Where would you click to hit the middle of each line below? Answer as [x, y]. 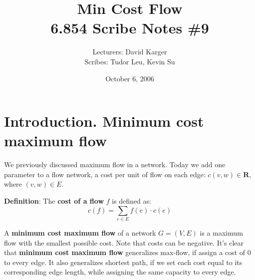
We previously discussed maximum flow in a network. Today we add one [115, 164]
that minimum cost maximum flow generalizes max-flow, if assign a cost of [125, 252]
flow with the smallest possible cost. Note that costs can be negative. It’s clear [124, 242]
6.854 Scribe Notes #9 [130, 28]
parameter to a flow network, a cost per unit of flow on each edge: [105, 174]
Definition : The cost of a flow [54, 201]
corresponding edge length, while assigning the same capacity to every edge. [120, 272]
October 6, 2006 [130, 78]
